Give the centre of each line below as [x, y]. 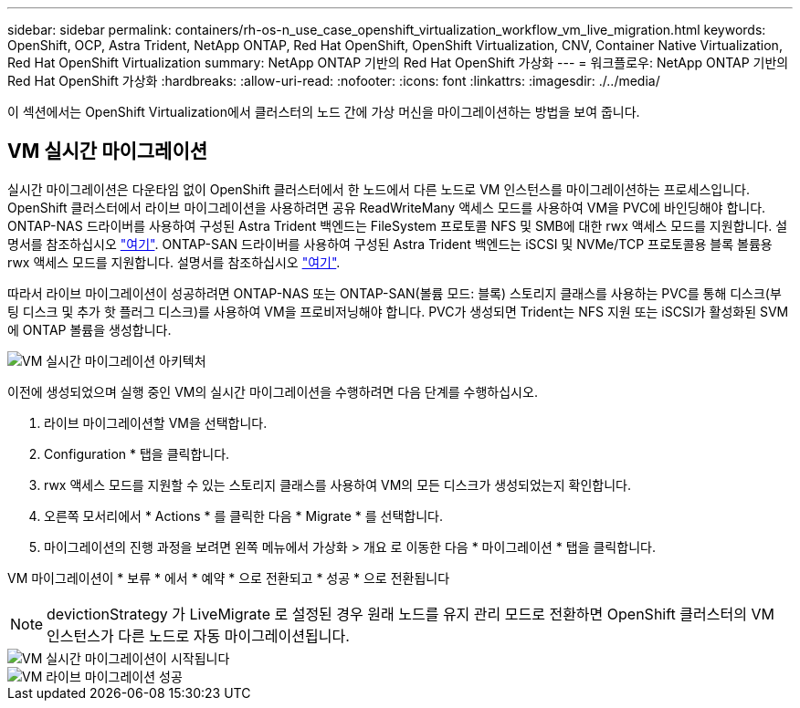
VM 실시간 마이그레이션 [108, 151]
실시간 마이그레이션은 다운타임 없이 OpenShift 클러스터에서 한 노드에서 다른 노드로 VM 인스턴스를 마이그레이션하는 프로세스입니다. [379, 189]
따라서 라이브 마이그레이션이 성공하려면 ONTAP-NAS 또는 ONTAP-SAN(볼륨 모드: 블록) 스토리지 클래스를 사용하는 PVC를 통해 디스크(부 [395, 293]
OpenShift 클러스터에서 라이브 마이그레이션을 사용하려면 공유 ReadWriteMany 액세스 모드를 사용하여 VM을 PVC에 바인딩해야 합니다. [387, 207]
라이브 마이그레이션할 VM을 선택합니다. [156, 422]
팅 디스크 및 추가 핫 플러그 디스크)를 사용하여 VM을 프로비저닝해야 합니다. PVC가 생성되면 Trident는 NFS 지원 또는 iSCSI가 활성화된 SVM [398, 311]
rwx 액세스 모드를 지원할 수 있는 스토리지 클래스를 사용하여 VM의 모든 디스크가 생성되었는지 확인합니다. [337, 484]
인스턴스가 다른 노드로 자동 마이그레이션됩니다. [198, 635]
